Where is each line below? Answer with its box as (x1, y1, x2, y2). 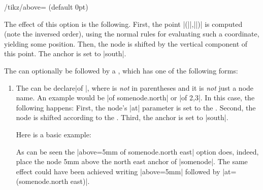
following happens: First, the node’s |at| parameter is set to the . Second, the (16, 102, 256, 112)
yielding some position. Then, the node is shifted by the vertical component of (4, 38, 248, 49)
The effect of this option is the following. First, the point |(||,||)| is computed (4, 18, 243, 29)
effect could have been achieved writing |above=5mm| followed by (16, 166, 220, 176)
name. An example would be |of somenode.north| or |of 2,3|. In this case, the (16, 92, 255, 103)
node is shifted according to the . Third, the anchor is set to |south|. (16, 112, 228, 123)
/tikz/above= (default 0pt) (4, 2, 88, 12)
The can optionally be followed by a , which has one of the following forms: (4, 65, 238, 75)
